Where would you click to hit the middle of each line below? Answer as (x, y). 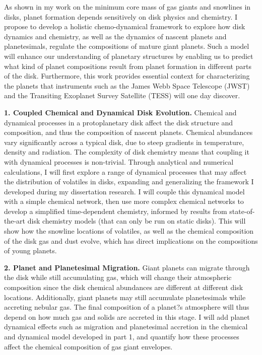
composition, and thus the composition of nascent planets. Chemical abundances (128, 132)
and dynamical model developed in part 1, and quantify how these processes (122, 336)
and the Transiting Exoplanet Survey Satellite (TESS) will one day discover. (122, 95)
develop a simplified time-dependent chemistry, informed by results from (116, 211)
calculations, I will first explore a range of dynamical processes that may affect (125, 171)
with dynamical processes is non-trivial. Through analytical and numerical (119, 161)
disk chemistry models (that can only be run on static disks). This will (137, 221)
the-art (15, 221)
